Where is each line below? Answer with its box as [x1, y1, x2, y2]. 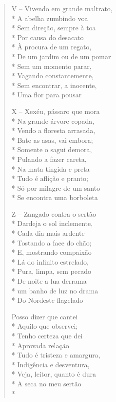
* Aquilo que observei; [11, 321, 78, 331]
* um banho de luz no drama [11, 285, 98, 295]
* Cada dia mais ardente [11, 228, 85, 238]
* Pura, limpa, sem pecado [11, 266, 92, 276]
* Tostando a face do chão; [11, 237, 92, 247]
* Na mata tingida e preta [11, 163, 90, 174]
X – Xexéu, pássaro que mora [11, 106, 100, 116]
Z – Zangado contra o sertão [11, 208, 96, 219]
